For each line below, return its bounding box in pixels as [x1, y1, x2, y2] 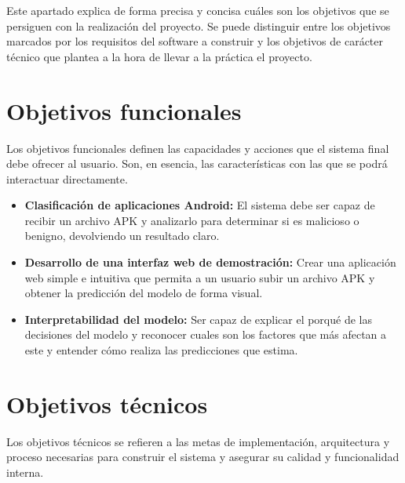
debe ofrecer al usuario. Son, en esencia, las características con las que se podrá [6, 155, 388, 172]
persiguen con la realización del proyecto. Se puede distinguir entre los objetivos [6, 17, 391, 34]
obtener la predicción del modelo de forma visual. [24, 285, 263, 301]
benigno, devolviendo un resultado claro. [24, 227, 220, 244]
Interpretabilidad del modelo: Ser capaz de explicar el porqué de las [24, 310, 372, 327]
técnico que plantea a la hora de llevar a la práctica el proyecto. [6, 48, 312, 64]
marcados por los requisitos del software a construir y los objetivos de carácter [6, 33, 384, 49]
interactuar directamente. [6, 170, 128, 187]
